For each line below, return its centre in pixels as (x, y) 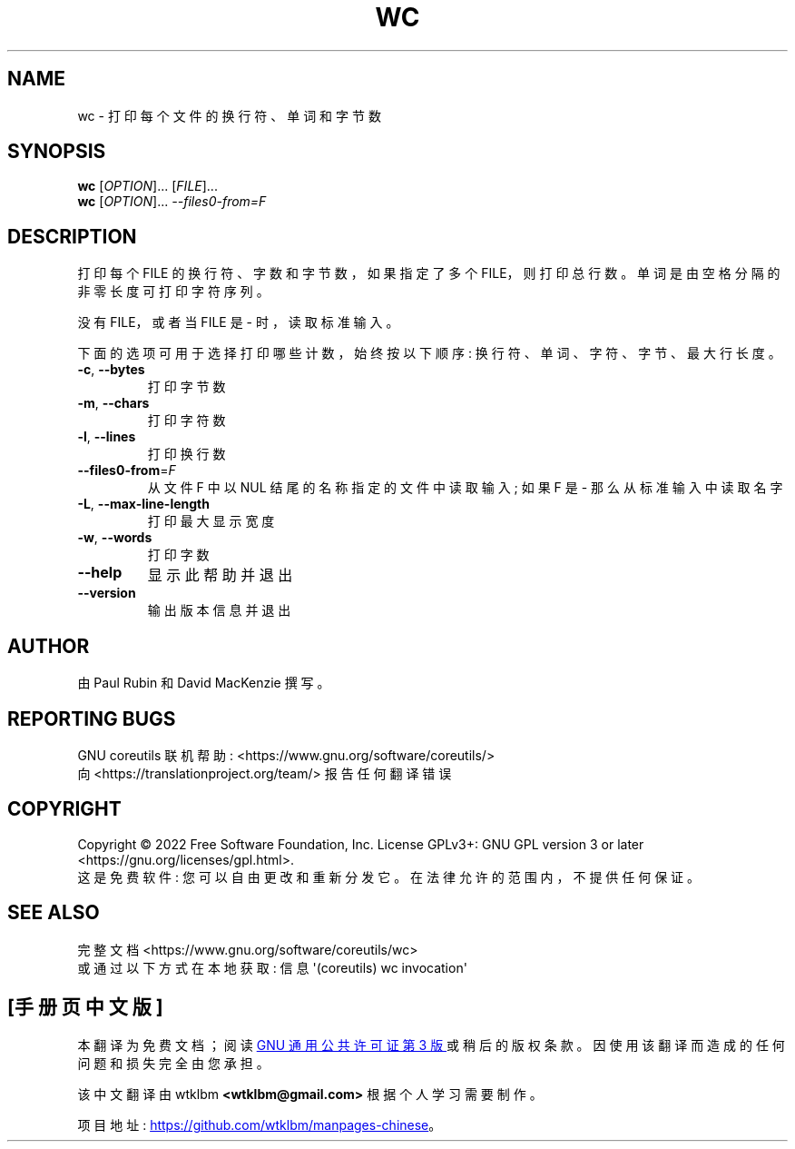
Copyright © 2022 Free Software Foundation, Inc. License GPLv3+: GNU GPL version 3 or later (361, 844)
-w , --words (115, 538)
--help (100, 573)
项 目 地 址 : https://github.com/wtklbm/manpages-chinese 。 (260, 1124)
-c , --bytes (111, 370)
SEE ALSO (54, 913)
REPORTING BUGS (92, 718)
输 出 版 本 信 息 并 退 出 (219, 610)
